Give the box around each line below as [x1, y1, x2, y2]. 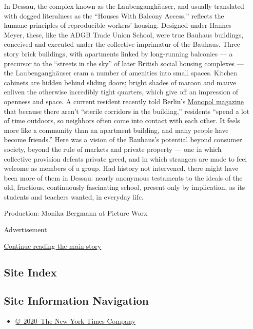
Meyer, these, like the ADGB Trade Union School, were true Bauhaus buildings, [4, 29, 244, 39]
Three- [222, 39, 243, 49]
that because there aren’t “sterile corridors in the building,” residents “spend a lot [4, 106, 250, 116]
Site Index [4, 264, 57, 279]
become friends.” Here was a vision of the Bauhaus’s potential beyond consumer [4, 134, 242, 145]
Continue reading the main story [4, 240, 101, 251]
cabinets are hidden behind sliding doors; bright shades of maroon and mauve [4, 77, 236, 87]
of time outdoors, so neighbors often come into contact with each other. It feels [4, 115, 240, 126]
